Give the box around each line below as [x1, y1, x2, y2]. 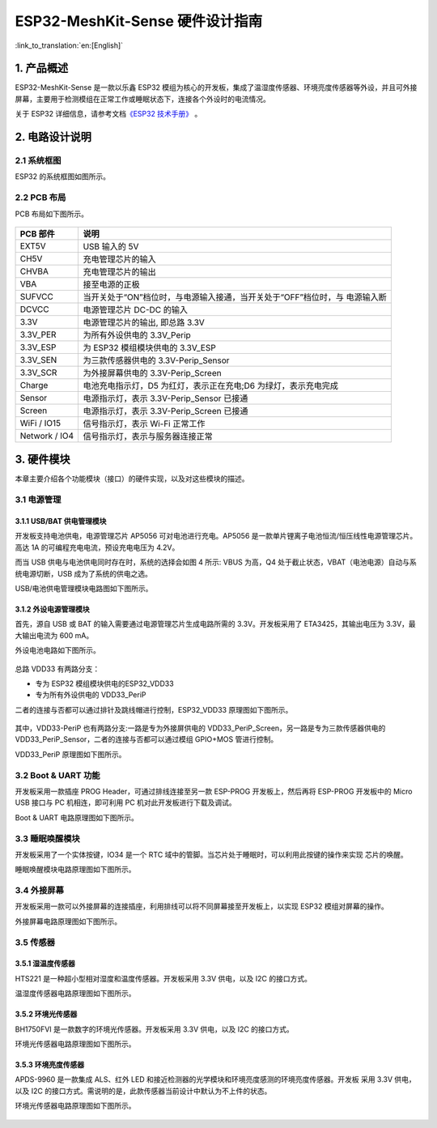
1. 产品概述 [15, 62, 69, 75]
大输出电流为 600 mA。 [15, 630, 94, 640]
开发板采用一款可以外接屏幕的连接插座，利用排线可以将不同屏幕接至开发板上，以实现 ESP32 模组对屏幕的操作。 [15, 901, 388, 911]
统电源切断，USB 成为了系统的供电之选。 [15, 568, 153, 578]
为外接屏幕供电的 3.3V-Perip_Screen [83, 367, 222, 378]
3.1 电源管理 [15, 494, 62, 505]
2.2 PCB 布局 [15, 192, 66, 203]
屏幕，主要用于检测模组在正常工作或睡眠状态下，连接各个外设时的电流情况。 [15, 94, 270, 104]
